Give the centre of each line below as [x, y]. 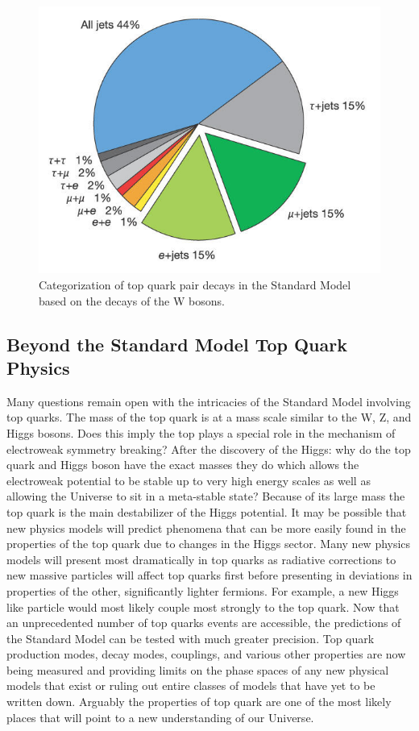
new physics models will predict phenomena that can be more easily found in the [206, 527]
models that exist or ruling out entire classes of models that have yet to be [191, 685]
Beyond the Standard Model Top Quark [177, 344]
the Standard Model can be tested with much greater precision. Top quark [191, 638]
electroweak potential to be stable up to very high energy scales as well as [189, 480]
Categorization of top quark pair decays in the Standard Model [195, 285]
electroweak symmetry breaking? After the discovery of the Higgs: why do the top [209, 449]
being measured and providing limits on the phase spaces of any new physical [198, 669]
